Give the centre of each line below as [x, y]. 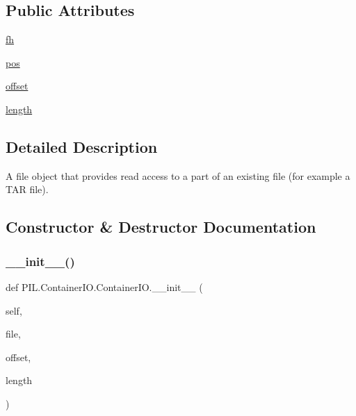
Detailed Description [82, 146]
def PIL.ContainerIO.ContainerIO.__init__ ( [104, 286]
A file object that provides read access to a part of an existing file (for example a [178, 175]
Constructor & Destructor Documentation [161, 227]
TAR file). [27, 189]
